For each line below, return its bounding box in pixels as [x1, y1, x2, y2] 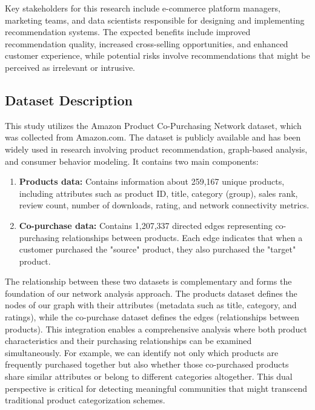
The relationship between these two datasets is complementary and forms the [5, 275, 292, 288]
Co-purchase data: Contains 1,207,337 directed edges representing [19, 219, 273, 231]
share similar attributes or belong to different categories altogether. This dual [5, 370, 293, 383]
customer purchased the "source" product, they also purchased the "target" [19, 243, 296, 256]
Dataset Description [5, 90, 133, 109]
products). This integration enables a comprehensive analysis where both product [5, 322, 307, 335]
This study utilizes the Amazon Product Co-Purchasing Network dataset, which [5, 119, 302, 131]
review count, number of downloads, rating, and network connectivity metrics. [19, 199, 310, 211]
